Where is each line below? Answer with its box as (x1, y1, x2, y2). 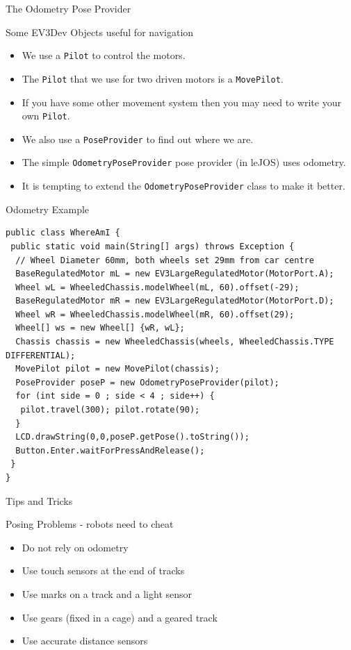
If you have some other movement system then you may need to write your (22, 94, 341, 109)
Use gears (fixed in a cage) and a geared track (22, 610, 218, 624)
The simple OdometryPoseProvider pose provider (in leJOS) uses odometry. (22, 155, 346, 169)
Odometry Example (6, 201, 90, 216)
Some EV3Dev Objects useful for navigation (6, 24, 194, 39)
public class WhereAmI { (6, 228, 120, 238)
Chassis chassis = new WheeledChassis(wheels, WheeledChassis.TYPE (15, 337, 334, 347)
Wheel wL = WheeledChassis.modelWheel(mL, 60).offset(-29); (15, 282, 300, 292)
